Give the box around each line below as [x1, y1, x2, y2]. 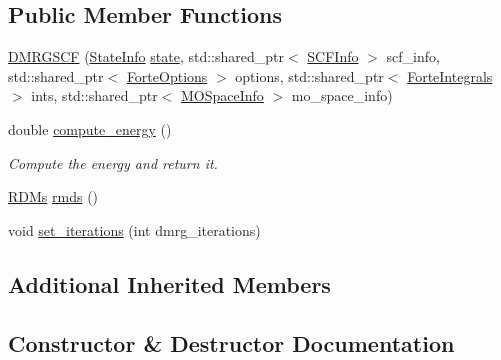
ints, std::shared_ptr [31, 85, 158, 106]
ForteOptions [126, 65, 208, 86]
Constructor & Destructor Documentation [8, 327, 455, 358]
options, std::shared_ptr [235, 65, 384, 86]
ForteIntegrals [407, 65, 493, 86]
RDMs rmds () [8, 186, 99, 207]
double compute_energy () [8, 118, 172, 139]
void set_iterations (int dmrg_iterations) [8, 219, 261, 240]
